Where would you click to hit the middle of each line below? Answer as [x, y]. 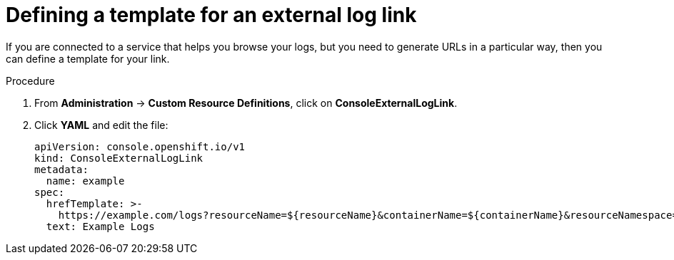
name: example [85, 181]
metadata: [61, 169]
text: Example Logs [100, 226]
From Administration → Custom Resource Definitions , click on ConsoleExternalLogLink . [246, 103]
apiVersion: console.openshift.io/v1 [140, 146]
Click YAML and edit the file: [101, 125]
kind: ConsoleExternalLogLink [119, 158]
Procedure [30, 80]
